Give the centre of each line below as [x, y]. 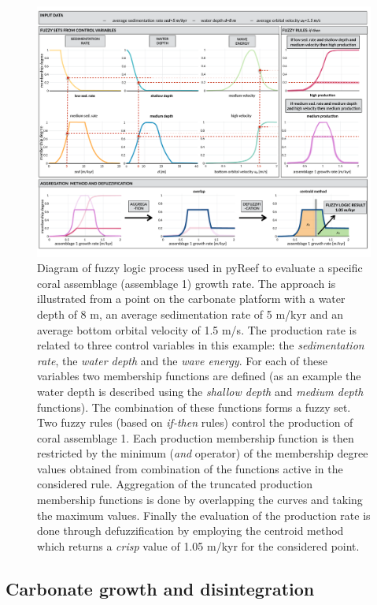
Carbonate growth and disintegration [160, 588]
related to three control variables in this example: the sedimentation [201, 345]
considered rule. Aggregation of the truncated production [175, 484]
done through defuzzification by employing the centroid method [190, 530]
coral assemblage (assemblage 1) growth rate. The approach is [187, 283]
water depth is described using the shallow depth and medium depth [200, 391]
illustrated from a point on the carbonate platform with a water [191, 299]
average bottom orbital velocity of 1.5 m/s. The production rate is [197, 329]
